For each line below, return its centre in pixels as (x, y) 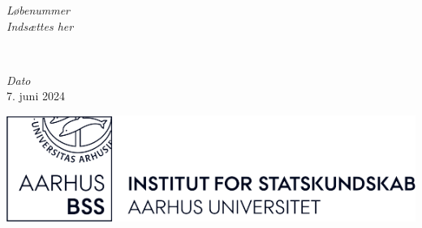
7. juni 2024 (36, 96)
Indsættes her (40, 25)
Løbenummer (39, 10)
